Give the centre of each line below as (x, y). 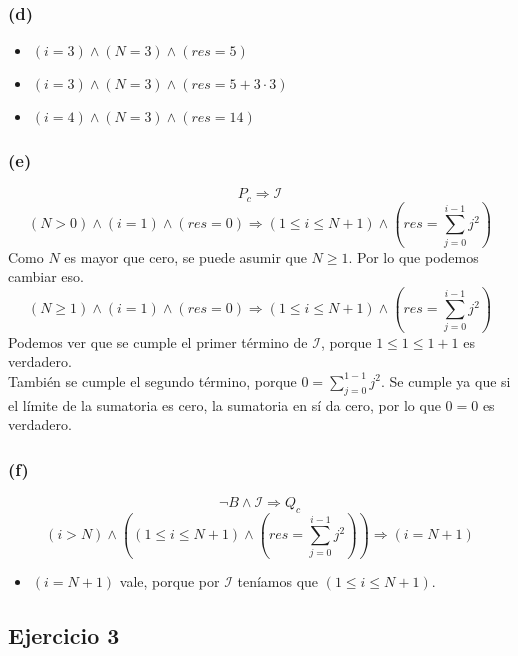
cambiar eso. (46, 276)
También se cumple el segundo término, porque (152, 380)
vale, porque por (169, 581)
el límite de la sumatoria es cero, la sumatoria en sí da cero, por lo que (224, 404)
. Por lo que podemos (413, 256)
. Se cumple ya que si (445, 380)
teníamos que (278, 581)
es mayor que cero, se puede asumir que (185, 256)
